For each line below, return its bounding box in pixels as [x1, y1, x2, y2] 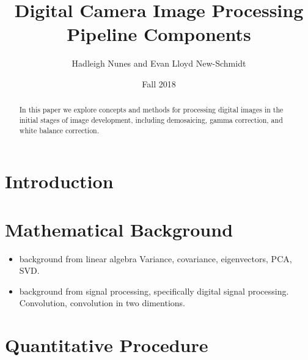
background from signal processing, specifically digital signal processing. [19, 284, 289, 297]
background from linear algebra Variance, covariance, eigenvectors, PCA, [19, 252, 292, 265]
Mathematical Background [5, 216, 233, 241]
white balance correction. [19, 125, 99, 135]
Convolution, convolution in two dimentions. [19, 296, 185, 309]
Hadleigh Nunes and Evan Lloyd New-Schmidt [71, 57, 246, 70]
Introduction [5, 169, 114, 194]
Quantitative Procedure [5, 332, 208, 358]
